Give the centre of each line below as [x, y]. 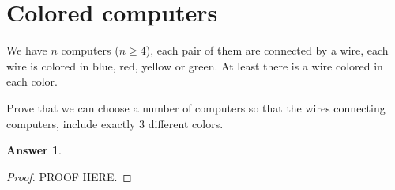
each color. [32, 81]
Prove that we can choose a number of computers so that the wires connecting [196, 107]
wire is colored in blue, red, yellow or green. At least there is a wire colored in [195, 65]
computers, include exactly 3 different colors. [115, 123]
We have [27, 50]
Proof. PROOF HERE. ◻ [69, 176]
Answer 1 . [34, 150]
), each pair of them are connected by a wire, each [267, 50]
